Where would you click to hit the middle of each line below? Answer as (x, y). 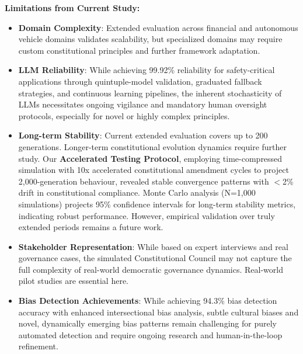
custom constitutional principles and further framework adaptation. (139, 50)
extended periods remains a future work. (91, 227)
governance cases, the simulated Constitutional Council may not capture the (155, 258)
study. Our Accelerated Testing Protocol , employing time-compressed (150, 158)
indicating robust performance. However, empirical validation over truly (147, 215)
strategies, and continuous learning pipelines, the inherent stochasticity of (150, 93)
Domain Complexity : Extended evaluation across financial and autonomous (158, 27)
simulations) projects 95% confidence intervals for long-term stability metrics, (157, 204)
